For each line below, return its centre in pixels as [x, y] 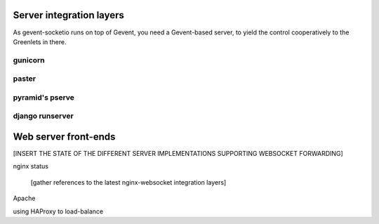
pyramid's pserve [44, 97]
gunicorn [29, 60]
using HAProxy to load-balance [58, 211]
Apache [24, 198]
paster [25, 79]
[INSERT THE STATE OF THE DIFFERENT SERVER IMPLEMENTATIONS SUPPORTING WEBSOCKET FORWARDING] [178, 154]
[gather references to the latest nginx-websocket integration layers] [128, 182]
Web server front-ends [64, 137]
